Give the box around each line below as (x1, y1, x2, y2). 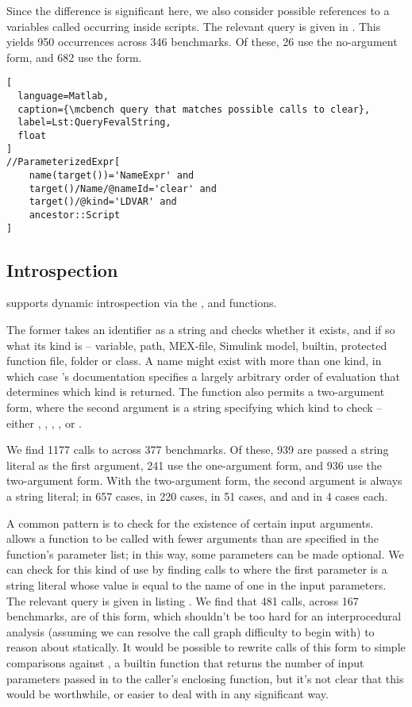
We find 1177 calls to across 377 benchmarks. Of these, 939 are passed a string (6, 441, 389, 458)
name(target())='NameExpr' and (29, 169, 194, 181)
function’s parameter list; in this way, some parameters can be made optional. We (6, 545, 404, 562)
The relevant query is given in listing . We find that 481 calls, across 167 (6, 592, 359, 609)
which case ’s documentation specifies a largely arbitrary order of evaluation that (6, 367, 400, 384)
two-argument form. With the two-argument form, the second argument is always (6, 472, 402, 489)
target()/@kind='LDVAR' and (29, 196, 177, 208)
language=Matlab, (17, 90, 109, 102)
